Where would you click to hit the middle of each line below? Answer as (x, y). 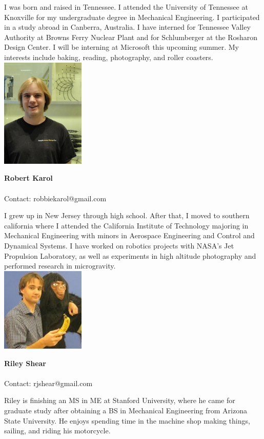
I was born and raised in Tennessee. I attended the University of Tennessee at (126, 7)
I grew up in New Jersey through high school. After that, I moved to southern (127, 215)
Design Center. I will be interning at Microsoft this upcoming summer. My (121, 47)
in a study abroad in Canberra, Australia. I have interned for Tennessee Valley (127, 27)
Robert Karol (28, 178)
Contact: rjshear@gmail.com (48, 383)
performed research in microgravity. (60, 266)
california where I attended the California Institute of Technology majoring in (126, 225)
